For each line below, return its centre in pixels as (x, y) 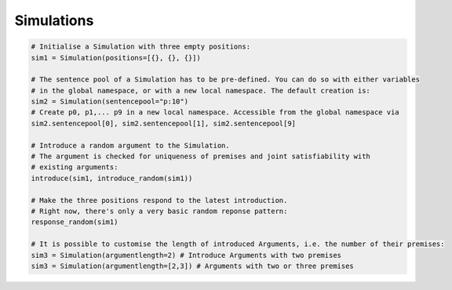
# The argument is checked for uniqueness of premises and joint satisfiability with (200, 156)
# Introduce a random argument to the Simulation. (131, 145)
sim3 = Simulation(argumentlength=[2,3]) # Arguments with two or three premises (193, 266)
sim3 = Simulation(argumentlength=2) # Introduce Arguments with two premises (186, 255)
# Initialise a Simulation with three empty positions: (141, 47)
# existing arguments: (75, 167)
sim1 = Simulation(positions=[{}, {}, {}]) (116, 58)
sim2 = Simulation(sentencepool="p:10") (109, 101)
